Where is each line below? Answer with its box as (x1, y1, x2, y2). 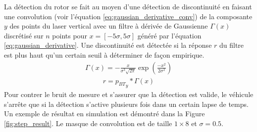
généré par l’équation (137, 30, 202, 40)
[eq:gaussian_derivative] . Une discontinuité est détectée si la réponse (4, 40, 212, 50)
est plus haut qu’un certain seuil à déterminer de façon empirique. (4, 49, 205, 60)
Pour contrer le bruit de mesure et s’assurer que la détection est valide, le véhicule (4, 89, 254, 99)
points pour (52, 30, 87, 40)
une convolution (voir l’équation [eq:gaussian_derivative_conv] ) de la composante (4, 11, 253, 21)
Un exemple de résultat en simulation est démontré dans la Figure (4, 108, 205, 119)
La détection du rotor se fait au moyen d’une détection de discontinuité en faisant (4, 1, 252, 11)
